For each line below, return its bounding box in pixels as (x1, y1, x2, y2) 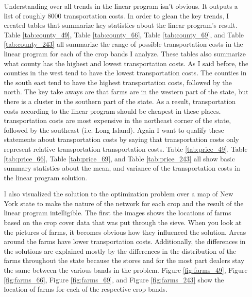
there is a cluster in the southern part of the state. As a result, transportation (4, 96, 236, 106)
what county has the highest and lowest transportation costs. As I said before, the (4, 58, 249, 68)
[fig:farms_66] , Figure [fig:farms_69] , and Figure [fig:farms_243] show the (4, 274, 224, 284)
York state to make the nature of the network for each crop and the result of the (4, 198, 244, 208)
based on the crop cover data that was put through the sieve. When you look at (4, 217, 242, 227)
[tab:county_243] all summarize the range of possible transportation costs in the (4, 39, 243, 49)
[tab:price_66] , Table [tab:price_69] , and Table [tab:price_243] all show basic (4, 153, 235, 163)
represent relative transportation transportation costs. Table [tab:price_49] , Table (4, 143, 248, 154)
